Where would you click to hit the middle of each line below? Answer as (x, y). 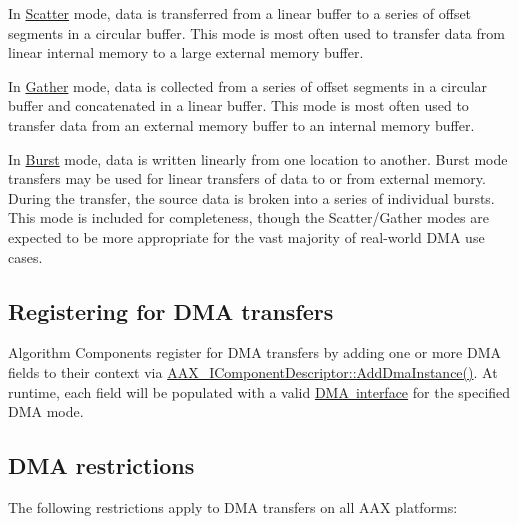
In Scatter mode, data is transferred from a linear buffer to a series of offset (240, 13)
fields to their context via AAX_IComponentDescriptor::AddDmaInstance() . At (253, 371)
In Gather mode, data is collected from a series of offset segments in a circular (248, 85)
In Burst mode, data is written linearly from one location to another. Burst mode (258, 158)
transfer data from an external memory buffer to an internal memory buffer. (241, 124)
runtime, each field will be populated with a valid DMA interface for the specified (259, 391)
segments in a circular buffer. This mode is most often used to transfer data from (256, 32)
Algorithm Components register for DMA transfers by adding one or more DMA (254, 352)
